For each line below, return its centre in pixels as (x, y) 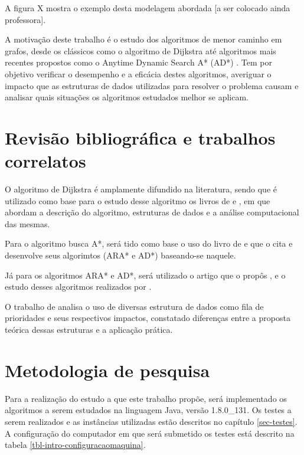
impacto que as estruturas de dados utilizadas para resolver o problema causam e (152, 85)
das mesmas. (27, 223)
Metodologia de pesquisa (107, 370)
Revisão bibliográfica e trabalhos (140, 137)
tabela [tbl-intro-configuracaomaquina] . (75, 445)
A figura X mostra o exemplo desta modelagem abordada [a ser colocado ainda (148, 8)
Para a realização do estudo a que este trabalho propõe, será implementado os (146, 398)
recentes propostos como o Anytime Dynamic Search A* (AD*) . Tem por (139, 62)
